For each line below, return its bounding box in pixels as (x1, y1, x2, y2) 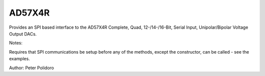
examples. (9, 56, 30, 62)
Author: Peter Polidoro (9, 65, 54, 71)
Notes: (9, 40, 23, 46)
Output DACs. (9, 31, 37, 37)
